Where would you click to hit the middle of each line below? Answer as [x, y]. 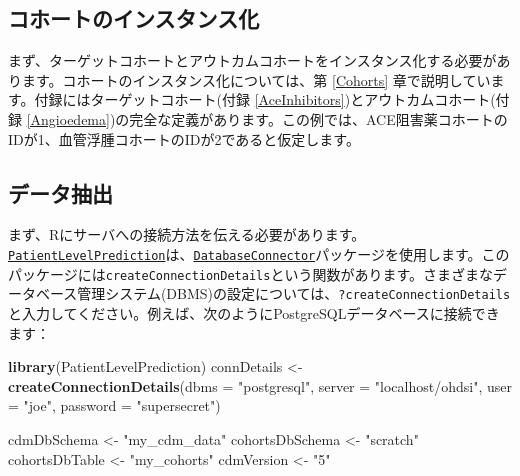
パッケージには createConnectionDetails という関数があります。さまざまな [250, 273]
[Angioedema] [68, 118]
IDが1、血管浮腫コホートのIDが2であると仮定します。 [184, 138]
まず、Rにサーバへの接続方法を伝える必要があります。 [187, 234]
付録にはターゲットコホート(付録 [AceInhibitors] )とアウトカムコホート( [265, 99]
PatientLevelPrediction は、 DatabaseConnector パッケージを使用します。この [259, 253]
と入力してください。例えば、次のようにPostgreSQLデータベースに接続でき [254, 312]
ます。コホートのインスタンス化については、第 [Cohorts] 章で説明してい [256, 79]
